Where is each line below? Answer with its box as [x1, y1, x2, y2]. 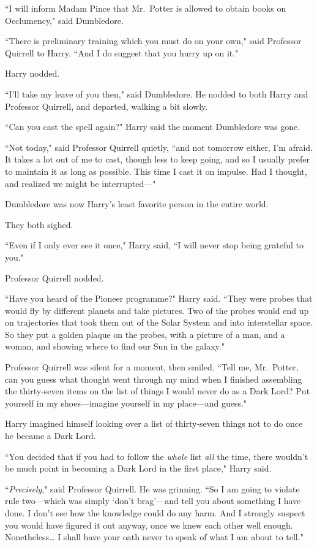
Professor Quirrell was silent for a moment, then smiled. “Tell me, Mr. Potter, [5, 361, 299, 373]
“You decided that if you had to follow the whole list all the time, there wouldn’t [5, 449, 308, 462]
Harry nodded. [5, 67, 60, 80]
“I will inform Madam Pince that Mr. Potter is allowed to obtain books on [5, 2, 286, 14]
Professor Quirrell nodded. [5, 271, 104, 284]
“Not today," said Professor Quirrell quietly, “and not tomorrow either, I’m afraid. [5, 140, 313, 153]
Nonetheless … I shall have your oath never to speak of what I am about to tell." [5, 530, 304, 543]
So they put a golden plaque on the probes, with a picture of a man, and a [5, 327, 285, 340]
